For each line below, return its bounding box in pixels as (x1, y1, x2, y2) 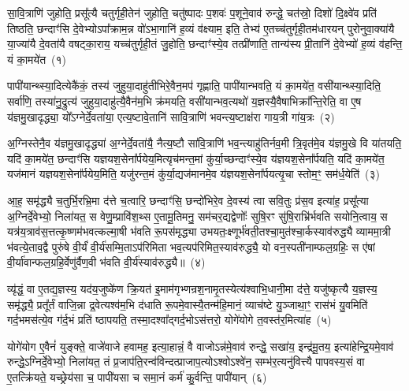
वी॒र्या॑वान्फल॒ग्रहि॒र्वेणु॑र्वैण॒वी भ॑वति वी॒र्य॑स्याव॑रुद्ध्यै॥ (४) (7, 254, 206, 270)
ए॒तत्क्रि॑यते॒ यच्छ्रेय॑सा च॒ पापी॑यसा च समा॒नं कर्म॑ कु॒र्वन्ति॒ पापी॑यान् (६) (7, 368, 267, 385)
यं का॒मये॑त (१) (7, 50, 66, 67)
